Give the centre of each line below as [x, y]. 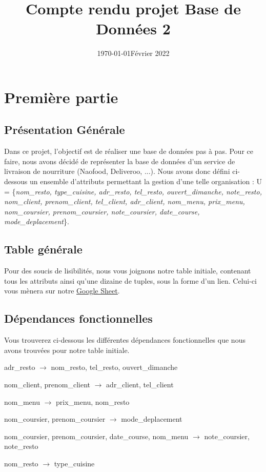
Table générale [43, 249]
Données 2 [133, 28]
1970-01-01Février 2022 [133, 53]
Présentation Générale [65, 130]
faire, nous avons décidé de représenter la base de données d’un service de [120, 161]
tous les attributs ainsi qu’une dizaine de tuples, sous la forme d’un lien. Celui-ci [130, 280]
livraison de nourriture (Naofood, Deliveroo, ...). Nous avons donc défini [117, 171]
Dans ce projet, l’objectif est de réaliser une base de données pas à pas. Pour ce [129, 151]
